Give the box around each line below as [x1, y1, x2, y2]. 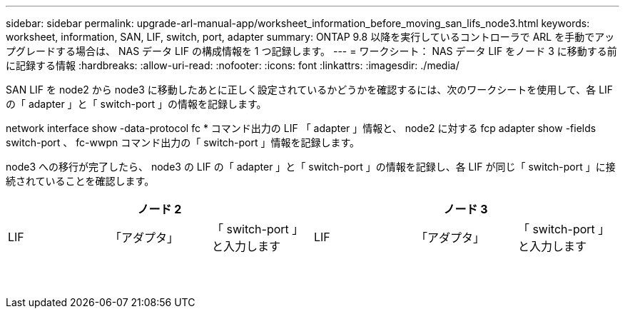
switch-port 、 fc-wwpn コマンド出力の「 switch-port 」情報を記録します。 [6, 136, 360, 148]
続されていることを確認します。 [6, 175, 155, 187]
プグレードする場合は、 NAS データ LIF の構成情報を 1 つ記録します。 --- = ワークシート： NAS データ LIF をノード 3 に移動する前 [6, 45, 617, 57]
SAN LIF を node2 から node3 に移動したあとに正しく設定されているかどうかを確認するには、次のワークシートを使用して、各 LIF [6, 83, 614, 96]
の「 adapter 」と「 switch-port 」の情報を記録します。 [6, 98, 267, 110]
